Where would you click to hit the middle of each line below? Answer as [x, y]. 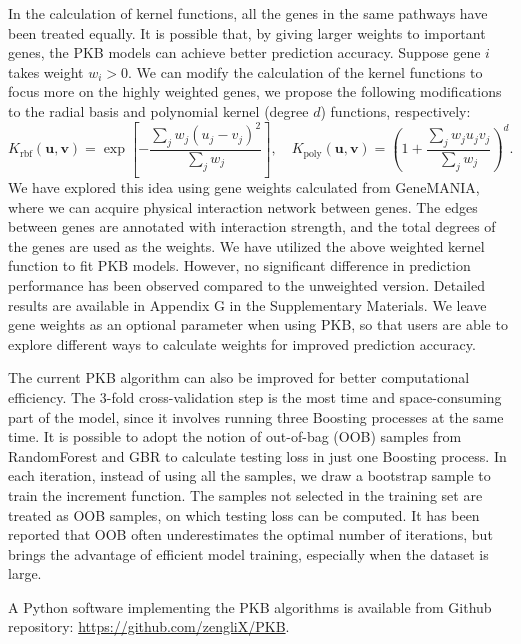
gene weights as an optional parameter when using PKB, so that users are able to [258, 324]
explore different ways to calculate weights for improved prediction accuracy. [242, 343]
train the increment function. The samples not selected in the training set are [245, 494]
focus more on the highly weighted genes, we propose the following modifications [255, 91]
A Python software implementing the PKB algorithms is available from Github [250, 606]
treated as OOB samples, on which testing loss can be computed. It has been [244, 514]
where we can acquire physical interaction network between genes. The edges [243, 206]
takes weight [46, 71]
